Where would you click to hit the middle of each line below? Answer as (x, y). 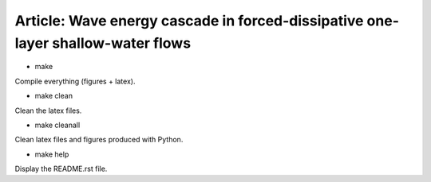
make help (52, 154)
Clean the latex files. (48, 110)
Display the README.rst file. (61, 169)
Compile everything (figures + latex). (75, 81)
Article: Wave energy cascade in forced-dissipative (189, 21)
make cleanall (57, 125)
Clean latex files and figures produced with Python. (99, 140)
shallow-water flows (122, 43)
